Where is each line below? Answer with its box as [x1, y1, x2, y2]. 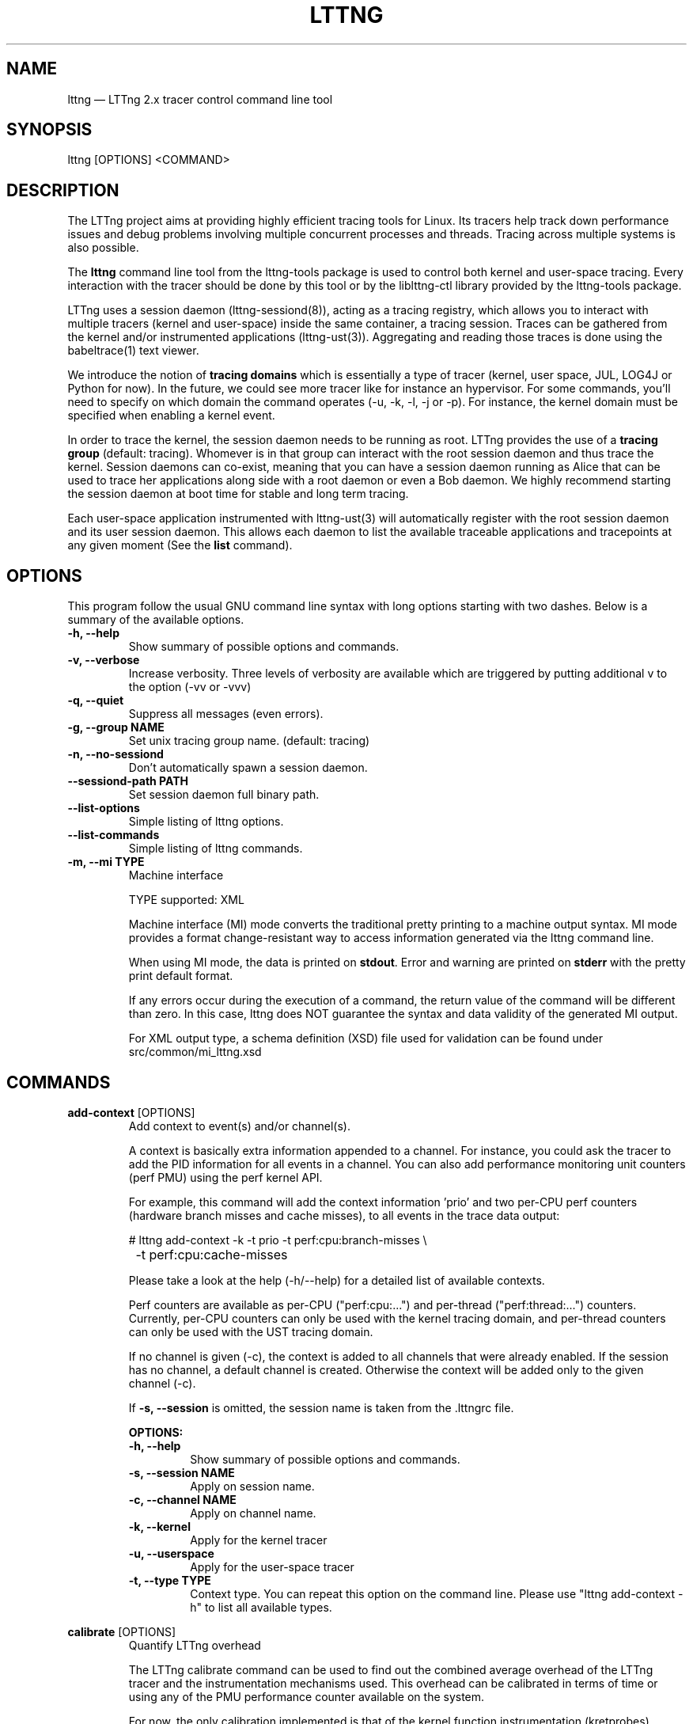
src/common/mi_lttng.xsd [128, 1045, 262, 1059]
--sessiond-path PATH [67, 774, 189, 788]
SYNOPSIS [6, 120, 93, 140]
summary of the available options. [67, 613, 244, 627]
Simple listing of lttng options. [128, 815, 284, 829]
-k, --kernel [128, 1519, 191, 1533]
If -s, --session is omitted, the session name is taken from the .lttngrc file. [128, 1400, 514, 1415]
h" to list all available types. [190, 1600, 332, 1614]
